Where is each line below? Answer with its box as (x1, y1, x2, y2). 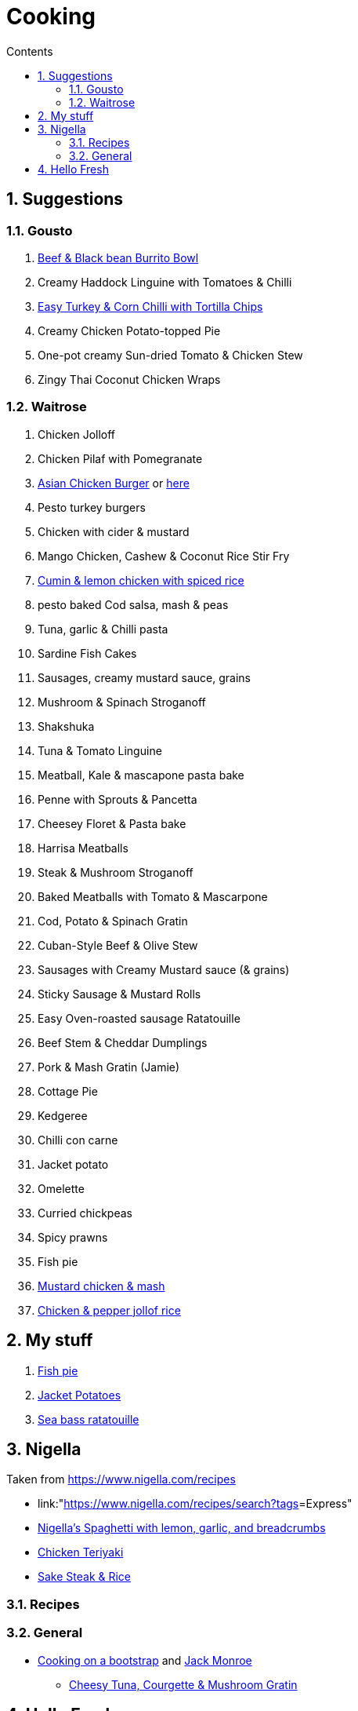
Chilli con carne (38, 1133, 118, 1147)
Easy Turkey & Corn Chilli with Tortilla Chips (38, 299, 263, 313)
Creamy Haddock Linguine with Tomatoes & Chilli (38, 275, 292, 289)
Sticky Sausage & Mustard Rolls (38, 987, 201, 1001)
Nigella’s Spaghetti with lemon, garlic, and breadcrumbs (38, 1521, 326, 1535)
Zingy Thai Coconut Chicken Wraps (38, 372, 221, 386)
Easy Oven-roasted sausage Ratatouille (38, 1011, 240, 1025)
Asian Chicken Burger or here (38, 476, 190, 490)
